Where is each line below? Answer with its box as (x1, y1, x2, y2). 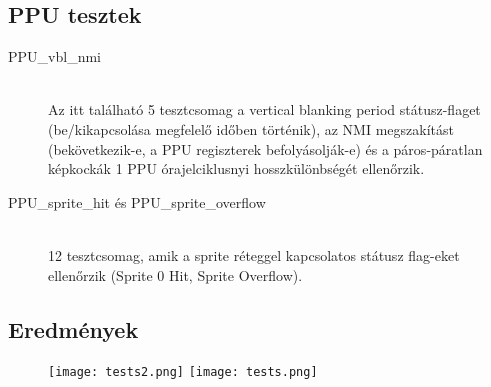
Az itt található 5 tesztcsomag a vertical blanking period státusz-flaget (48, 99, 481, 120)
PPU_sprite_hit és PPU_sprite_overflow (8, 191, 266, 212)
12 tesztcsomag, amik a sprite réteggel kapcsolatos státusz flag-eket (48, 244, 460, 265)
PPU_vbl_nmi (8, 46, 101, 67)
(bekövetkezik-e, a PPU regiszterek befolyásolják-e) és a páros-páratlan (48, 138, 483, 159)
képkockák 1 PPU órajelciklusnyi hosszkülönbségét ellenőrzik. (48, 158, 425, 179)
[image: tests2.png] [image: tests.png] (48, 365, 318, 380)
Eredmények (8, 313, 139, 344)
